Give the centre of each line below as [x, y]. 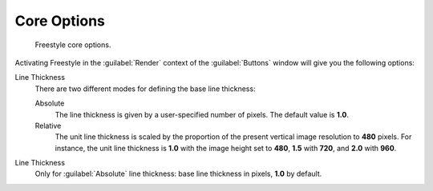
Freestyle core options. [73, 45]
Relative [48, 125]
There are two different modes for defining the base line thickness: [145, 89]
